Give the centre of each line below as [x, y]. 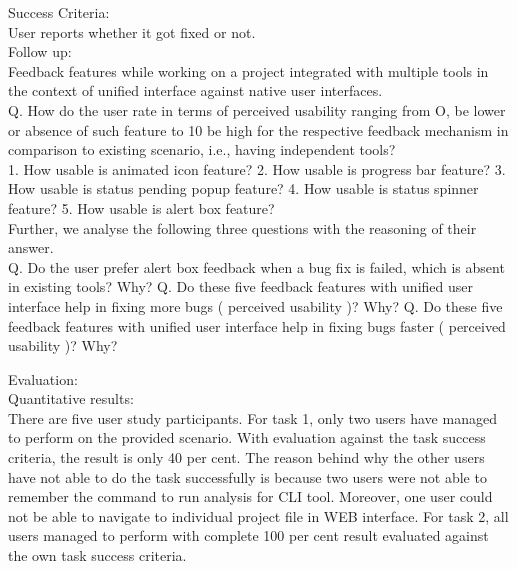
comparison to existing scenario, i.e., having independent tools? [202, 149]
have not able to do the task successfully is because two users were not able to [247, 476]
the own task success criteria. [97, 555]
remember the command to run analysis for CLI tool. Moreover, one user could [250, 496]
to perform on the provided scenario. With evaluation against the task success [247, 437]
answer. [31, 247]
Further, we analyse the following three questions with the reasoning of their [242, 227]
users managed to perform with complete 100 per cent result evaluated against [248, 535]
